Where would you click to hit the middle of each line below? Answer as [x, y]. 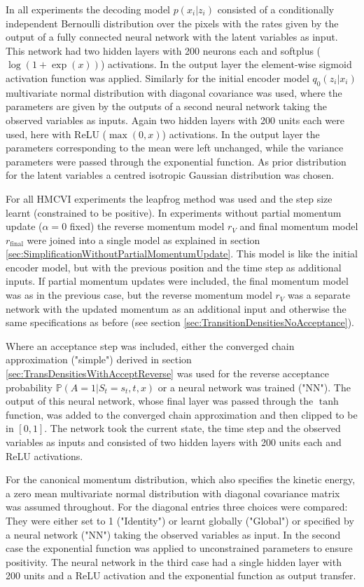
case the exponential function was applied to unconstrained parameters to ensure [179, 548]
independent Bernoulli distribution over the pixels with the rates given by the [172, 23]
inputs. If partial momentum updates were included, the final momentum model [177, 281]
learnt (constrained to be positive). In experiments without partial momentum [174, 212]
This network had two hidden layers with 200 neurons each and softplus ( [163, 50]
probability [29, 387]
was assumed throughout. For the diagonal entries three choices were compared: [177, 507]
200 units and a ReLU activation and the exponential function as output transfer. [181, 575]
